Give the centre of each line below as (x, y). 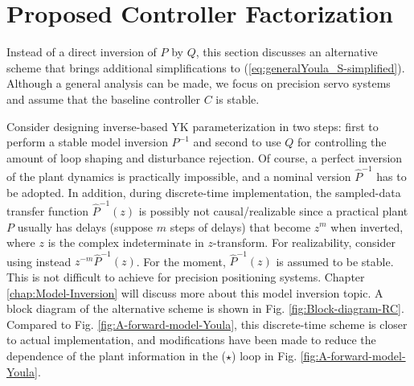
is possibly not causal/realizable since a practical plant (273, 210)
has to (391, 176)
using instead (39, 261)
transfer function (48, 210)
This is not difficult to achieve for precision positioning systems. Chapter (186, 277)
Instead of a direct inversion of (82, 52)
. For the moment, (181, 261)
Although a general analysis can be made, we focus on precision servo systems (199, 83)
